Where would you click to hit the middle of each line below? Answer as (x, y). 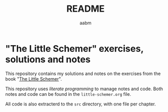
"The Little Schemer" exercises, (74, 48)
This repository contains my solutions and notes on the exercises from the (83, 73)
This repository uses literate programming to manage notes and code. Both (84, 89)
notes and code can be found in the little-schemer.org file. (68, 94)
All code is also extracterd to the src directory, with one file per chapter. (81, 104)
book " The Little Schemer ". (34, 79)
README (86, 9)
